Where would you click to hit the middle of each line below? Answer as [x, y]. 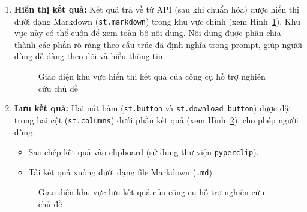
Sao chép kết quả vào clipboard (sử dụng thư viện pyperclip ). [144, 152]
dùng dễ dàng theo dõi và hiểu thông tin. [90, 56]
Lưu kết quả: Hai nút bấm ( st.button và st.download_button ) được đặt [153, 108]
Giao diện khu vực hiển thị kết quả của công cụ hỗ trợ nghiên [152, 76]
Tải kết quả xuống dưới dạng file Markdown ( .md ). [121, 172]
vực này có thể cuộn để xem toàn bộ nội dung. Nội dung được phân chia [148, 33]
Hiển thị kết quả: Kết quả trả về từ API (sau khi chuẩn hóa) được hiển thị [156, 9]
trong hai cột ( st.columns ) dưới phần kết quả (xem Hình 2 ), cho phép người [156, 119]
